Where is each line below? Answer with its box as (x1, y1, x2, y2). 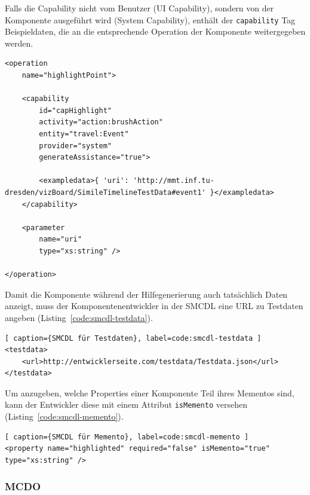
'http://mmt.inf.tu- (133, 176, 214, 185)
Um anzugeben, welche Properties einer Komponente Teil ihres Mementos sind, (5, 386, 294, 399)
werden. (5, 36, 33, 49)
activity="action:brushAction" (39, 118, 163, 127)
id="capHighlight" (39, 106, 112, 115)
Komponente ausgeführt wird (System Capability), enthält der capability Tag (5, 13, 296, 26)
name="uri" (39, 235, 82, 244)
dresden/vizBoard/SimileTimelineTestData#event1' (5, 188, 206, 197)
